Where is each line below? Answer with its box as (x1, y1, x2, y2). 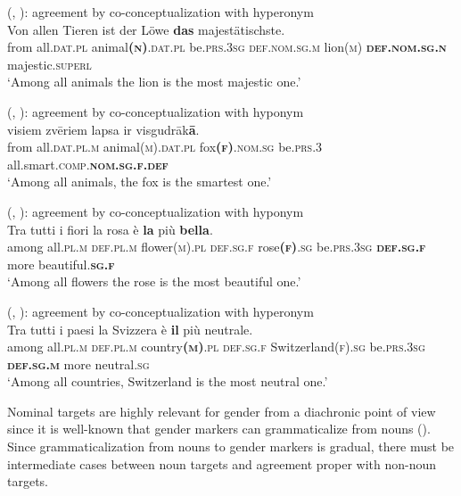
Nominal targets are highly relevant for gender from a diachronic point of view (7, 401, 436, 420)
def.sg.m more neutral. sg (7, 354, 150, 373)
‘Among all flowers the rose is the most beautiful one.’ (7, 272, 301, 291)
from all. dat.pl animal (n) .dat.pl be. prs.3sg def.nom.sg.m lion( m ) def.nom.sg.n (7, 37, 447, 56)
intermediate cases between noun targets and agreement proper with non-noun (7, 454, 437, 473)
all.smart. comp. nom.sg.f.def (7, 154, 169, 173)
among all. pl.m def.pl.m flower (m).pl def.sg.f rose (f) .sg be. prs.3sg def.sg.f (7, 237, 426, 256)
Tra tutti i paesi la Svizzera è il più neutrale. (7, 319, 253, 338)
